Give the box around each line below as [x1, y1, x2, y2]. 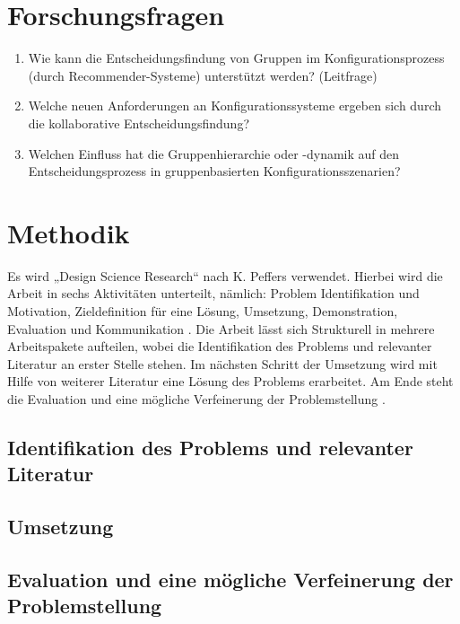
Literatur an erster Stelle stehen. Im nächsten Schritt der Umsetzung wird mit [7, 354, 438, 373]
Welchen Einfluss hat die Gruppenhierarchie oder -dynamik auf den [28, 144, 400, 163]
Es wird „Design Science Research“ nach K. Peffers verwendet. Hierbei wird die [7, 266, 443, 285]
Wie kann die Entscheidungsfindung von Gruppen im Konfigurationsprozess [28, 48, 445, 67]
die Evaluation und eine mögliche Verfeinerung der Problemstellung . [7, 389, 386, 408]
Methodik [7, 214, 130, 250]
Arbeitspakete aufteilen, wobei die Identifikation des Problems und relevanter [7, 337, 432, 356]
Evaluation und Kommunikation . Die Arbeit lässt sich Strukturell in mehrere [7, 319, 435, 338]
